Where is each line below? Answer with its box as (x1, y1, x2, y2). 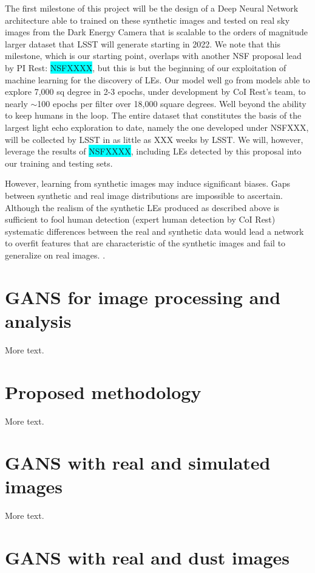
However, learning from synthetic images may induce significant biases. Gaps (5, 177, 291, 190)
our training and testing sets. (5, 156, 113, 169)
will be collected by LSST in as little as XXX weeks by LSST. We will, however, (5, 133, 303, 145)
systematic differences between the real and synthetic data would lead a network (5, 224, 304, 237)
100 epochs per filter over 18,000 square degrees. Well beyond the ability (37, 97, 307, 109)
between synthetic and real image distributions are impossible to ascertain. (5, 189, 283, 201)
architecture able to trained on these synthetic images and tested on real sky (5, 13, 290, 26)
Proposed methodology (5, 379, 202, 404)
